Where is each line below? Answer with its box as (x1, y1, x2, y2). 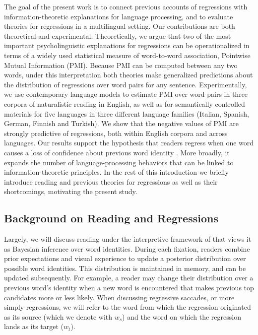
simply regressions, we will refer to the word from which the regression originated (4, 302, 251, 312)
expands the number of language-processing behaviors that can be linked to (4, 157, 234, 167)
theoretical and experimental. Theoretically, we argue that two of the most (4, 30, 231, 41)
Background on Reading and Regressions (4, 210, 218, 226)
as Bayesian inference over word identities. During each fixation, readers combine (4, 243, 250, 254)
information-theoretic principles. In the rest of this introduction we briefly (4, 167, 229, 177)
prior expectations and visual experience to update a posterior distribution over (4, 253, 246, 264)
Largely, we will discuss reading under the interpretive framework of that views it (4, 234, 252, 244)
